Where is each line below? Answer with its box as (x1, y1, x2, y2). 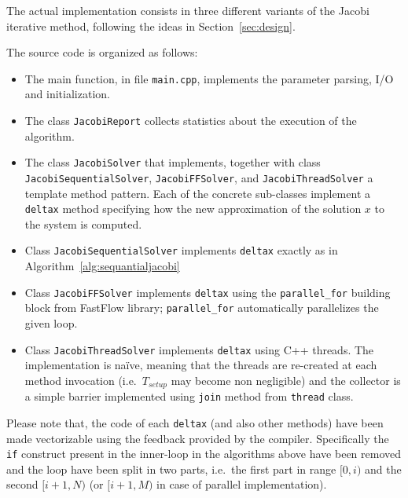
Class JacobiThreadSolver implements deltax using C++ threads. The (24, 341, 374, 357)
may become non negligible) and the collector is (171, 372, 401, 388)
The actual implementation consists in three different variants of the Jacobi (6, 2, 369, 18)
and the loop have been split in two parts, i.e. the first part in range (6, 460, 336, 477)
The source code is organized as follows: (6, 44, 198, 60)
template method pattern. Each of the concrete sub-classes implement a (24, 185, 370, 201)
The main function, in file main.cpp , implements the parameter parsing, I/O (24, 70, 394, 86)
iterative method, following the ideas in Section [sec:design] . (6, 17, 296, 34)
